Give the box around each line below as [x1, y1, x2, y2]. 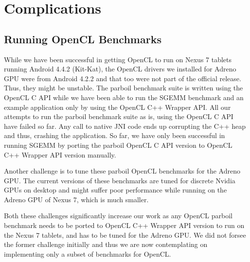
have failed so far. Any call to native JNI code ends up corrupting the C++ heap [4, 121, 246, 131]
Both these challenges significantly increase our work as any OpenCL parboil [4, 210, 232, 221]
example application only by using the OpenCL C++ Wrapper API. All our [4, 102, 231, 112]
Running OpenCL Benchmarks [4, 31, 161, 46]
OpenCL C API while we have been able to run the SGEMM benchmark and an [4, 92, 244, 102]
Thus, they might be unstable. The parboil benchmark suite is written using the [4, 83, 243, 93]
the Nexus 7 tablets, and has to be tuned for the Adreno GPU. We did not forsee [4, 229, 246, 240]
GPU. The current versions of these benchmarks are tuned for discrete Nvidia [4, 175, 235, 185]
